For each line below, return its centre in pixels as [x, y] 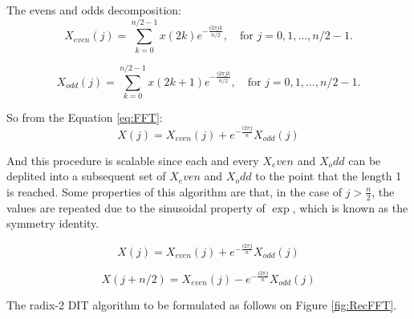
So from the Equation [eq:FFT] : [85, 117]
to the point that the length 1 [329, 176]
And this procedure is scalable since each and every [133, 160]
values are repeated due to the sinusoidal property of [136, 207]
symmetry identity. [53, 223]
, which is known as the [350, 207]
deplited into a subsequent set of [86, 176]
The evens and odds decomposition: [94, 10]
